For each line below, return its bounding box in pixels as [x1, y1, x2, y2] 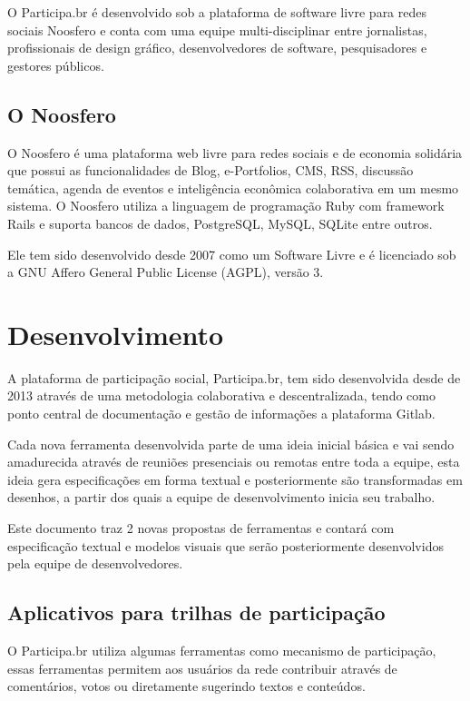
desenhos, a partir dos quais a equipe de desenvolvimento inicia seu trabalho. [7, 488, 436, 507]
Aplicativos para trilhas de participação [7, 598, 386, 627]
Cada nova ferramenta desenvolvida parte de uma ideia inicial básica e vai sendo [7, 434, 455, 453]
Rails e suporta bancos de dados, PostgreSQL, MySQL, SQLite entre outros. [7, 213, 433, 232]
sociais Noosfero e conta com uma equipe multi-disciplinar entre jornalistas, [7, 20, 427, 39]
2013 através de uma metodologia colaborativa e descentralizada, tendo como [7, 386, 436, 405]
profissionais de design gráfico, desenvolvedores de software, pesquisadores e [7, 38, 427, 57]
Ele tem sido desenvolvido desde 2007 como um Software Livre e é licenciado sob [7, 244, 456, 263]
